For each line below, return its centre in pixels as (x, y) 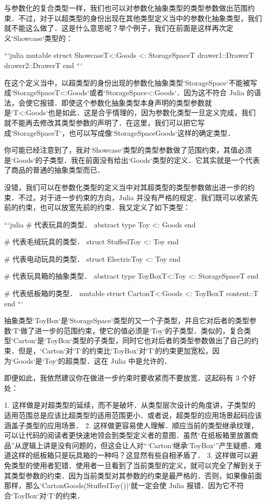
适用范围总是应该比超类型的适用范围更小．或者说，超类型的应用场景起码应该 (133, 415)
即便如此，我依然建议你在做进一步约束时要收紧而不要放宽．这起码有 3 (122, 378)
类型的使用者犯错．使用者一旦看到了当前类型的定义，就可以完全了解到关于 (136, 465)
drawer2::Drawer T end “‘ (43, 65)
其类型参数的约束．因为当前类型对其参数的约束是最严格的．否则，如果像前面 (133, 475)
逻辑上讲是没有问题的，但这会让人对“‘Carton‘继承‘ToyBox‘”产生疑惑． (138, 445)
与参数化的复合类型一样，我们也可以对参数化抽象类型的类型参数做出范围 (126, 8)
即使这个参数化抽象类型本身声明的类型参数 (133, 102)
